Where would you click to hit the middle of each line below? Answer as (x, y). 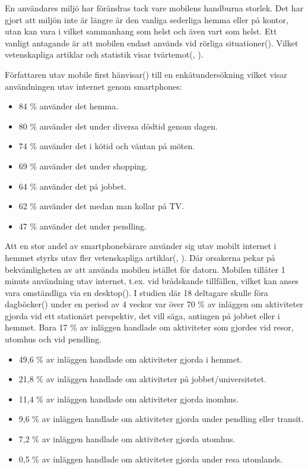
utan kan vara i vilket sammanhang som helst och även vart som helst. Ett (141, 31)
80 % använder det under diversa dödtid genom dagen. (118, 126)
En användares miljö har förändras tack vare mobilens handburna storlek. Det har (154, 8)
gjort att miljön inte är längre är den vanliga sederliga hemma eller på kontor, (147, 19)
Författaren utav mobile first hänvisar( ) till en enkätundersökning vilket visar (146, 74)
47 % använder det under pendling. (82, 226)
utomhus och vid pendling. (53, 339)
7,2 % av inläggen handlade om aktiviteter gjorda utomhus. (127, 439)
